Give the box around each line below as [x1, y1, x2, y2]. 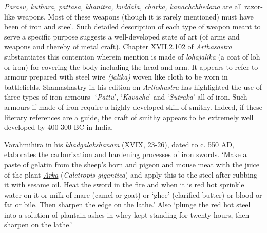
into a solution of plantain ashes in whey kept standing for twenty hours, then [4, 209, 250, 220]
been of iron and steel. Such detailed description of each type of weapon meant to [4, 21, 261, 32]
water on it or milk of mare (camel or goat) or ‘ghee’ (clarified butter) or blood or [4, 189, 262, 200]
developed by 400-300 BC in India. [4, 122, 113, 132]
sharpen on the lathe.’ [4, 219, 72, 230]
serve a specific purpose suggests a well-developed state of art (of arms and [4, 31, 240, 42]
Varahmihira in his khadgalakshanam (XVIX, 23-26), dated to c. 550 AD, [4, 139, 234, 149]
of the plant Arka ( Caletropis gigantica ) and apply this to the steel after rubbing [4, 169, 257, 180]
